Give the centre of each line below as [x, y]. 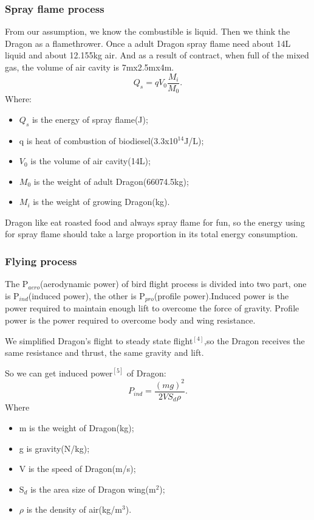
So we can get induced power [59, 373]
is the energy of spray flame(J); [90, 119]
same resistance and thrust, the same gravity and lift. [104, 352]
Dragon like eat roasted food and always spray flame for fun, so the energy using [155, 222]
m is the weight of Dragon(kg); [77, 427]
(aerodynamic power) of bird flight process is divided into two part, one [173, 284]
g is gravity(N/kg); [54, 448]
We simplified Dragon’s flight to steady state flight [99, 340]
